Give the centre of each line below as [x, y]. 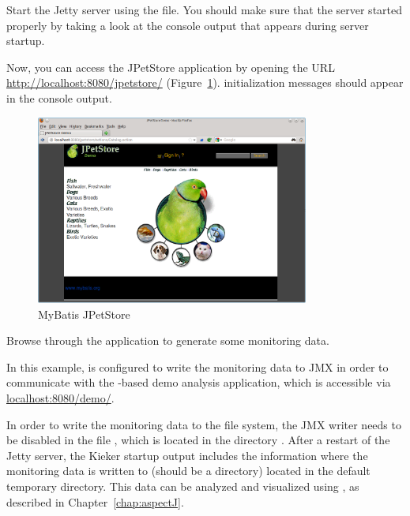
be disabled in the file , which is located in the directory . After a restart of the [198, 440]
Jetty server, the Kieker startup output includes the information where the [187, 455]
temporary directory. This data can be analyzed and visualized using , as [183, 486]
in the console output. [59, 97]
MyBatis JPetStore [84, 314]
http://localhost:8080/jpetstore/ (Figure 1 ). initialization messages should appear [205, 82]
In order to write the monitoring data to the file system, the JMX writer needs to [204, 424]
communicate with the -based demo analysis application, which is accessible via [199, 382]
